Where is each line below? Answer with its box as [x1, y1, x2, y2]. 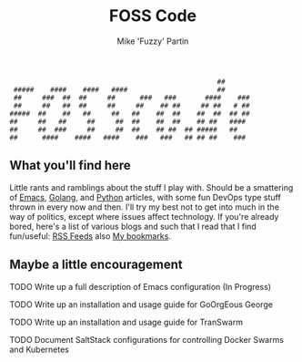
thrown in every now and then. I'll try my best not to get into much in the [9, 202, 280, 212]
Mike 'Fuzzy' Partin [116, 36, 189, 47]
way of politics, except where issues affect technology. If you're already [9, 211, 279, 222]
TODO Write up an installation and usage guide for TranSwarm [9, 316, 244, 327]
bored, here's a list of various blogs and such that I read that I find [9, 221, 257, 232]
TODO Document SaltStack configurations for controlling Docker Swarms [9, 334, 285, 345]
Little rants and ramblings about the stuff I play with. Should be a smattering [9, 181, 294, 192]
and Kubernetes [9, 344, 70, 355]
